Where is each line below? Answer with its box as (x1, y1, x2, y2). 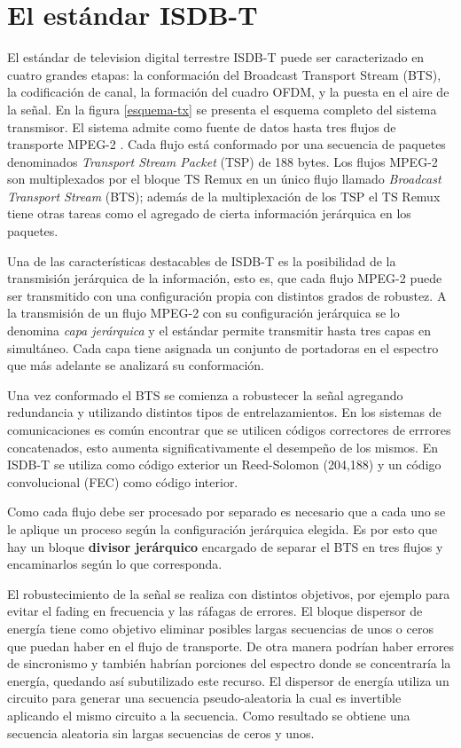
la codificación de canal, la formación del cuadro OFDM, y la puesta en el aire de (7, 83, 449, 101)
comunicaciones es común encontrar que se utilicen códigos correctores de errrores (7, 421, 451, 438)
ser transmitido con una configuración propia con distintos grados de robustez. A (7, 286, 447, 304)
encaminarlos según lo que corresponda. (7, 555, 223, 573)
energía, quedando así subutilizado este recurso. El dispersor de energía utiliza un (7, 671, 449, 689)
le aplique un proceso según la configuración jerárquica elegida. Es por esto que (7, 519, 438, 538)
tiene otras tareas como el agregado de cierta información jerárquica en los (7, 204, 411, 223)
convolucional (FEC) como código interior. (7, 472, 238, 491)
